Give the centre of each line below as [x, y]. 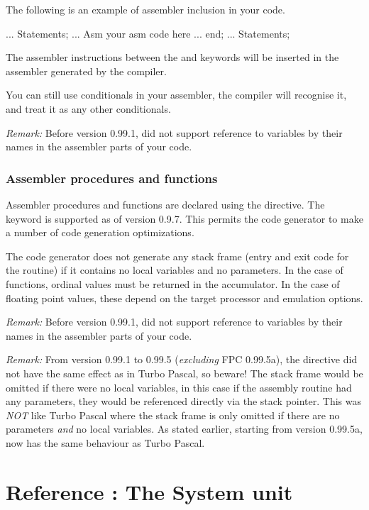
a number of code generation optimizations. [100, 232]
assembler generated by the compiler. [86, 71]
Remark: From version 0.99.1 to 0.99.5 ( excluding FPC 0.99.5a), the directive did [182, 359]
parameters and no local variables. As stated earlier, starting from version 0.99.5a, [184, 429]
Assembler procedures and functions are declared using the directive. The [165, 204]
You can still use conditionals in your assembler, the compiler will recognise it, [176, 95]
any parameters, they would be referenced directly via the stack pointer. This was [184, 401]
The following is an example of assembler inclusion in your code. [145, 9]
